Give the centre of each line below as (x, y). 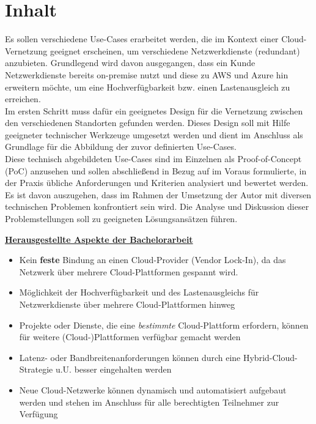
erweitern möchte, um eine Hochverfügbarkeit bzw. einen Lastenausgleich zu (148, 87)
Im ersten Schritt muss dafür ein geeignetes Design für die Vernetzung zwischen (154, 110)
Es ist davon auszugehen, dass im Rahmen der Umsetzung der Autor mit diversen (158, 194)
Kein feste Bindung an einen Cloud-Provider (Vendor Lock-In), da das (152, 260)
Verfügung (39, 414)
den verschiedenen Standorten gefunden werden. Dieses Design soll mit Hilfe (148, 123)
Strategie (36, 369)
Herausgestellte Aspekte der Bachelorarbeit (99, 239)
